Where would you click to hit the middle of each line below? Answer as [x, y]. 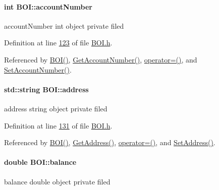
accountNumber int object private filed [64, 25]
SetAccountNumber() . [38, 69]
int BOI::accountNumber [48, 6]
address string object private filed [56, 108]
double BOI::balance [40, 162]
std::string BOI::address [46, 89]
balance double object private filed [57, 181]
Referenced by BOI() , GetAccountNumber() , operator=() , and [101, 59]
